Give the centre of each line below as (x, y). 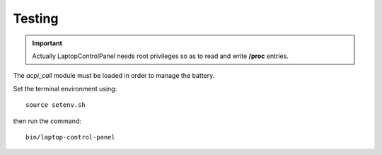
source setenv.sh (56, 105)
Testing (36, 18)
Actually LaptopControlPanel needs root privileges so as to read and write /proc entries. (161, 56)
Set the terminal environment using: (65, 88)
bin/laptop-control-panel (71, 137)
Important (47, 43)
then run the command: (47, 121)
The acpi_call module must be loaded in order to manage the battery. (114, 76)
